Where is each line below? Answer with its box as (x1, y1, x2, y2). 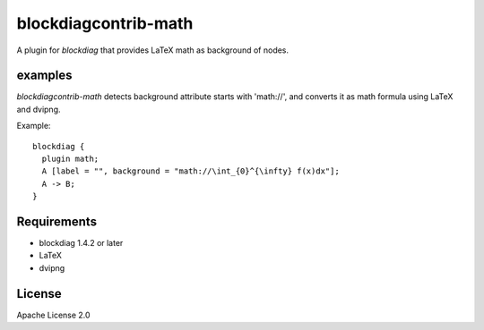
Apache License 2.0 (16, 309, 91, 320)
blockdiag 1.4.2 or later (39, 238, 124, 249)
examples (16, 68, 73, 83)
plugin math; (41, 154, 99, 165)
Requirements (16, 215, 98, 229)
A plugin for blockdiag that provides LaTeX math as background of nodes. (16, 45, 290, 55)
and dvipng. (16, 104, 62, 114)
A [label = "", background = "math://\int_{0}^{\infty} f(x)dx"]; (41, 166, 340, 176)
